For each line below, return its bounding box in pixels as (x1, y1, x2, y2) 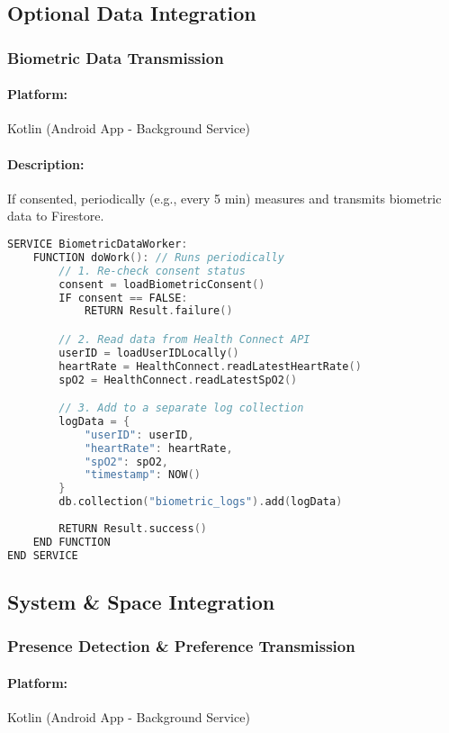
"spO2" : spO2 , (84, 455, 168, 468)
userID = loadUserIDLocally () (58, 346, 239, 359)
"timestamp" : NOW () (84, 468, 201, 482)
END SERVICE (7, 548, 78, 562)
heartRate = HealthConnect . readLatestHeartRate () (58, 359, 362, 373)
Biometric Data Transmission (7, 46, 224, 68)
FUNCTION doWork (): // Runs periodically (32, 250, 284, 264)
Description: (7, 154, 85, 173)
